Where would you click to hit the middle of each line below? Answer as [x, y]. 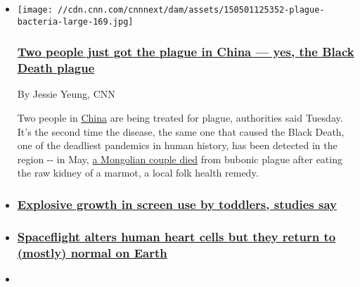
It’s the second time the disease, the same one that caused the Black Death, [181, 131]
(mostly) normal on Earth [92, 252]
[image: [35, 10]
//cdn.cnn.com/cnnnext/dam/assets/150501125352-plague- [191, 10]
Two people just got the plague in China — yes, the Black [186, 52]
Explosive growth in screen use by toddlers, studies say [177, 204]
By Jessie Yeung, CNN [66, 94]
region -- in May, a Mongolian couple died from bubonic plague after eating [180, 159]
